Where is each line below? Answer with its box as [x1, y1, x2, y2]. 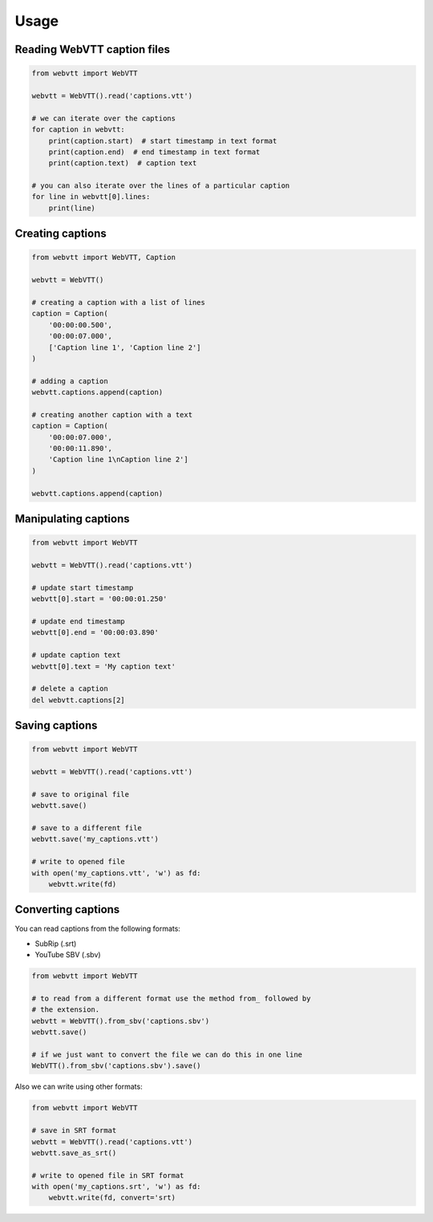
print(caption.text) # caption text [48, 159, 197, 168]
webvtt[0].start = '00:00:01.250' [31, 595, 168, 603]
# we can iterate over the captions [31, 113, 176, 123]
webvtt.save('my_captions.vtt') [31, 834, 160, 844]
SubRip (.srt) [34, 939, 77, 948]
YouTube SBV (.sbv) [34, 950, 101, 960]
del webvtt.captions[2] [31, 695, 126, 704]
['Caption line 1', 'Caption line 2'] [48, 343, 201, 352]
